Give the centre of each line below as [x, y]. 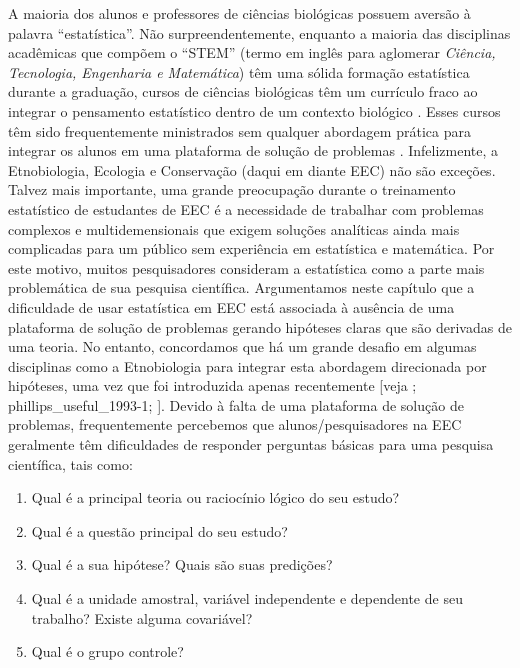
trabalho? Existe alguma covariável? [142, 617]
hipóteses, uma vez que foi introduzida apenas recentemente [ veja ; [212, 385]
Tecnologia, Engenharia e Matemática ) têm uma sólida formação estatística [239, 71]
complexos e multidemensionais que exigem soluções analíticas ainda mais [234, 228]
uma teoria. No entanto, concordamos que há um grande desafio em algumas [242, 346]
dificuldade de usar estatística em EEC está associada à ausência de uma [231, 306]
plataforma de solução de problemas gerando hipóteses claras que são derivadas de [260, 326]
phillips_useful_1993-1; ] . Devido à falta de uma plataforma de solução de [236, 404]
